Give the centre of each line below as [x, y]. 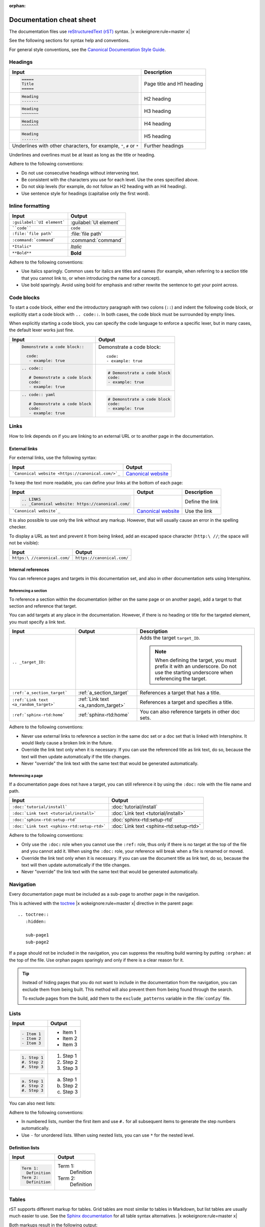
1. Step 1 [32, 1057]
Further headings [164, 146]
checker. [18, 527]
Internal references [29, 569]
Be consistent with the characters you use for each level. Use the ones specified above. [110, 180]
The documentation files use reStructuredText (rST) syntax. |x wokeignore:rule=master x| [100, 31]
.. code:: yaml [39, 395]
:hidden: [36, 921]
